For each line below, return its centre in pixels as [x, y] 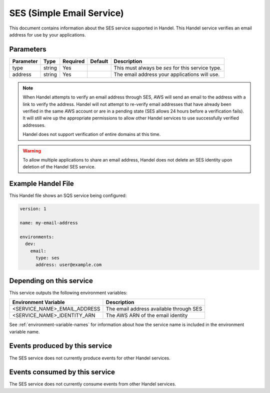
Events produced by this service [61, 346]
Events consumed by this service [62, 372]
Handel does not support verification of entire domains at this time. [92, 134]
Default [99, 61]
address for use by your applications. [47, 34]
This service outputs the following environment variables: [68, 292]
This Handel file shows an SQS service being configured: [68, 195]
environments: [37, 237]
